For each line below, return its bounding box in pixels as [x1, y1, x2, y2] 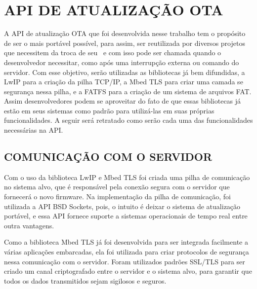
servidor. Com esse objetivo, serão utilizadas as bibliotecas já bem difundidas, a [4, 67, 245, 77]
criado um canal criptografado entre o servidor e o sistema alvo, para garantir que [4, 266, 252, 276]
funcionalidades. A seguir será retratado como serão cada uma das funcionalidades [4, 115, 253, 125]
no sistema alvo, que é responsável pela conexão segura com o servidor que [4, 181, 230, 192]
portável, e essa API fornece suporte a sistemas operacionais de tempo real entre [4, 211, 248, 221]
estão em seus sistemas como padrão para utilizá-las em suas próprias [4, 105, 214, 115]
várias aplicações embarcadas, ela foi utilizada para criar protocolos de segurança [4, 247, 249, 257]
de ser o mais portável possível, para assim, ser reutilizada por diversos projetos [4, 37, 245, 48]
